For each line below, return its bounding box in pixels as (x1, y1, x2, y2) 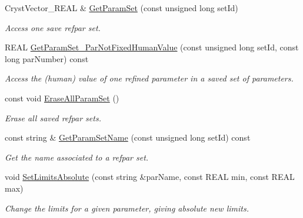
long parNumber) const (5, 52, 89, 64)
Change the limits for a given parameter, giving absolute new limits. (5, 202, 249, 214)
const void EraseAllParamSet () (5, 91, 119, 104)
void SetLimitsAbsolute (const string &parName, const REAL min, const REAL (5, 171, 295, 183)
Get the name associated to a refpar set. (5, 151, 149, 163)
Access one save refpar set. (5, 21, 101, 33)
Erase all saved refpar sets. (5, 111, 101, 124)
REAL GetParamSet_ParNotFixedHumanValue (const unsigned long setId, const (5, 41, 299, 53)
